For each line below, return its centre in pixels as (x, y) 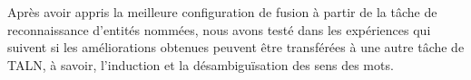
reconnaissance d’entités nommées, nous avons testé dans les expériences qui (219, 29)
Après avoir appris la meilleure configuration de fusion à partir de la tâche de (222, 12)
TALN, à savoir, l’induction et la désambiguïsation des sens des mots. (201, 64)
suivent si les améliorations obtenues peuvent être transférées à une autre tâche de (236, 47)
